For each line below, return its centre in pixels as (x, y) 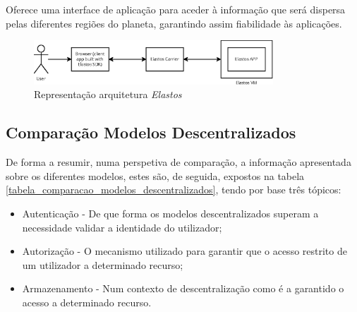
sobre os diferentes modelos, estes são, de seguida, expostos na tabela (155, 175)
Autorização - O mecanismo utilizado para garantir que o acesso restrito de (184, 251)
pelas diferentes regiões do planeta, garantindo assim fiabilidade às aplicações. (174, 23)
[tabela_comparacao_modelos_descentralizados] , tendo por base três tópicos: (174, 190)
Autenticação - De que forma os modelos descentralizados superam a (170, 213)
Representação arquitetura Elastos (108, 94)
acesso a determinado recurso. (87, 302)
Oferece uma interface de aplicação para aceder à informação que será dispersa (176, 9)
